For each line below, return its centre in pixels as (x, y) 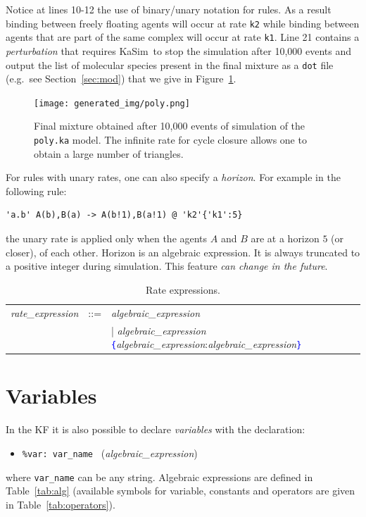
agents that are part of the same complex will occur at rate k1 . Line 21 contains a (183, 37)
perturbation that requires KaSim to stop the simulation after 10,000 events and (179, 50)
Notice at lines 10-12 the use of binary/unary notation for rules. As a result (169, 9)
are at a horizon (285, 238)
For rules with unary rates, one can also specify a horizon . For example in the (173, 177)
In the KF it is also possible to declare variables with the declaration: (156, 429)
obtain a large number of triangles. (109, 153)
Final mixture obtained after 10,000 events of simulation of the (170, 126)
